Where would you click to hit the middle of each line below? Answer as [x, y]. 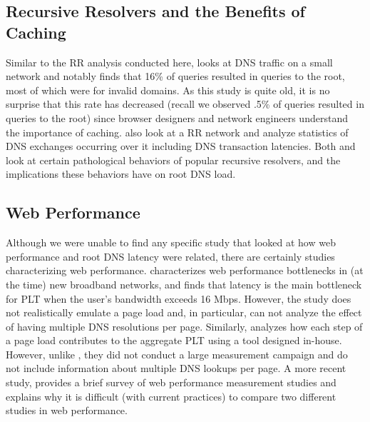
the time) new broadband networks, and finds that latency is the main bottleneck [184, 284]
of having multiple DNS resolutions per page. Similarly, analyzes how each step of [184, 326]
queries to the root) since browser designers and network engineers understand [177, 117]
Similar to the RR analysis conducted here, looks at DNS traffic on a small [169, 62]
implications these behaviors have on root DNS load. [121, 174]
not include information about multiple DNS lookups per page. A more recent [176, 368]
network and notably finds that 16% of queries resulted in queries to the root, [175, 76]
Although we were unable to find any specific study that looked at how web [171, 242]
